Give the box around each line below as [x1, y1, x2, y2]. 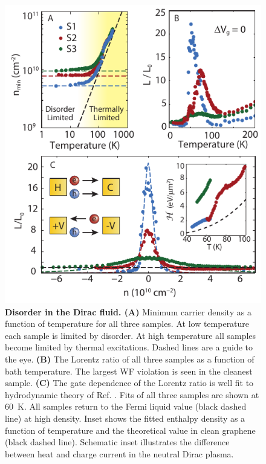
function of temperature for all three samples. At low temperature [5, 317, 250, 330]
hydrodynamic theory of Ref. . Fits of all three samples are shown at [5, 388, 259, 401]
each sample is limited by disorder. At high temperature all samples [5, 329, 256, 341]
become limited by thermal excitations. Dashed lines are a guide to [5, 341, 253, 353]
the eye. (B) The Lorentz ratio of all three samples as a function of [5, 352, 255, 365]
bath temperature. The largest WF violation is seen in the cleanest [5, 364, 253, 377]
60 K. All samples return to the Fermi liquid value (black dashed [5, 400, 247, 413]
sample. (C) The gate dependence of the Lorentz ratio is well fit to [5, 376, 254, 389]
